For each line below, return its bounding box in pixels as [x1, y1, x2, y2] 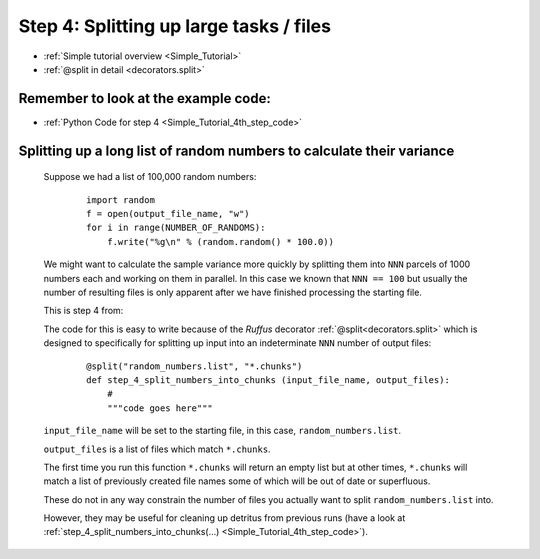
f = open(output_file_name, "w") [86, 208, 250, 220]
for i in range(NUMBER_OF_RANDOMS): [86, 222, 266, 234]
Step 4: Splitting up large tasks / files [18, 15, 332, 37]
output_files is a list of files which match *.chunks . [43, 443, 271, 455]
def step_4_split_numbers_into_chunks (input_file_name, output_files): [86, 374, 450, 385]
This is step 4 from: [43, 305, 124, 317]
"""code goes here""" [106, 402, 214, 414]
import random [86, 194, 155, 205]
